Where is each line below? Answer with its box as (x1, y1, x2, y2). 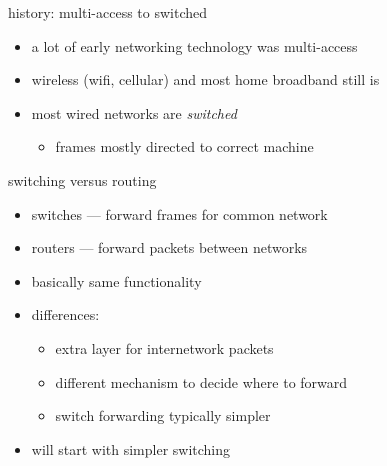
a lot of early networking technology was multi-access (31, 35, 358, 56)
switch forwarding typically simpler (55, 405, 271, 426)
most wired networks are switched (31, 102, 237, 123)
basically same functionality (31, 270, 202, 291)
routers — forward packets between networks (31, 237, 308, 258)
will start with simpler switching (31, 438, 231, 459)
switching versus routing (8, 169, 157, 190)
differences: (31, 304, 100, 325)
